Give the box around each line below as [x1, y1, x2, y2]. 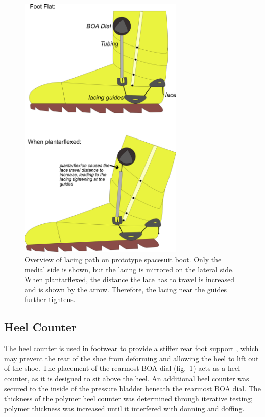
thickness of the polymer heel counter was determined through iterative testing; [4, 393, 253, 404]
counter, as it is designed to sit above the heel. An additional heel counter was [4, 373, 249, 384]
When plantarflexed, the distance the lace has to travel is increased [25, 274, 235, 285]
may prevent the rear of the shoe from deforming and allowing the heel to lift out [4, 353, 259, 363]
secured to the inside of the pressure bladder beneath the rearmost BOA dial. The [4, 383, 261, 393]
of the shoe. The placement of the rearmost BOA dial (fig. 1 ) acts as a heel [4, 363, 240, 374]
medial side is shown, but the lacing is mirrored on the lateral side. [25, 264, 234, 274]
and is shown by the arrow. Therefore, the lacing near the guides [25, 284, 227, 294]
